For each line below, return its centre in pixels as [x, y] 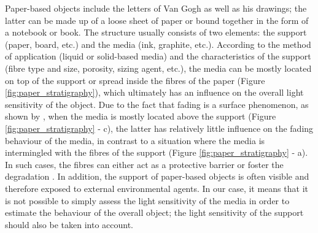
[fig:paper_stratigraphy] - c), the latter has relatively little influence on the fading [159, 128]
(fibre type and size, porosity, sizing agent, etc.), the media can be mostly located [158, 68]
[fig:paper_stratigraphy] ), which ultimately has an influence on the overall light [154, 92]
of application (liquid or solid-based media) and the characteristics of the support [158, 56]
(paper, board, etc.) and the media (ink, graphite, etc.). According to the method [158, 44]
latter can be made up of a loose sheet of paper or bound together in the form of [157, 20]
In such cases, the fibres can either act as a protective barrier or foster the [144, 164]
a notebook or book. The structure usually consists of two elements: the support [156, 32]
